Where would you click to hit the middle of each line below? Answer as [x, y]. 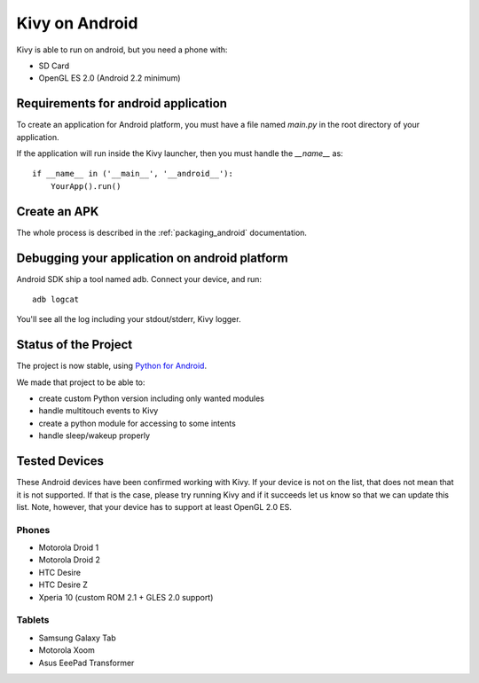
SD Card [54, 66]
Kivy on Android [77, 23]
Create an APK [58, 212]
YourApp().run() [86, 186]
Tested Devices [60, 461]
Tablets [33, 620]
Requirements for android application [122, 103]
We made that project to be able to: [81, 382]
